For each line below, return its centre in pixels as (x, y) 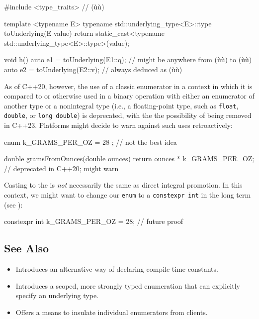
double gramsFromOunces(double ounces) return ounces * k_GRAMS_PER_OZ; (129, 159)
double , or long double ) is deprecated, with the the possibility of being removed (128, 115)
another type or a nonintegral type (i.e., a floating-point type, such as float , (121, 105)
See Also (27, 248)
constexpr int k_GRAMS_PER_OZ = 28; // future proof (94, 221)
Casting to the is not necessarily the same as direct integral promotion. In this (123, 185)
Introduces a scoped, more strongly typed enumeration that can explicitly (128, 285)
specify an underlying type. (57, 295)
